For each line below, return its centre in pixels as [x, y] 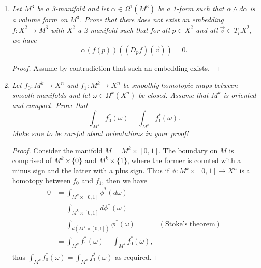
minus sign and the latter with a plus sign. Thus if [91, 170]
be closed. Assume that [173, 95]
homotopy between [41, 180]
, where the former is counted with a [184, 160]
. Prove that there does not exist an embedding [152, 19]
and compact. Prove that [50, 105]
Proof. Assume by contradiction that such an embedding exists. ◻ [115, 68]
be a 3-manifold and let [73, 8]
